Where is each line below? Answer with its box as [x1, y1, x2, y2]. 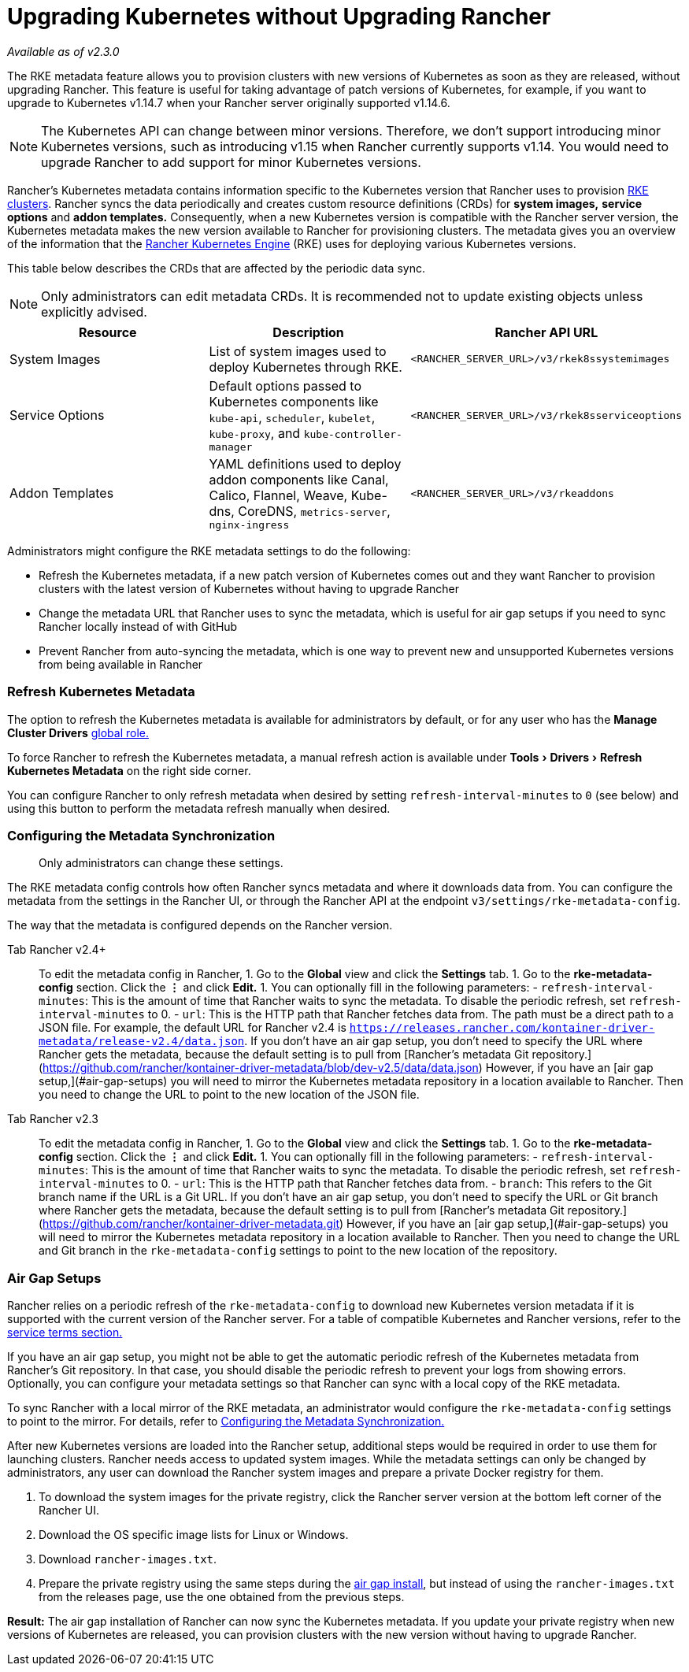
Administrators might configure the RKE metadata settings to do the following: [7, 543, 411, 558]
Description [272, 324, 344, 340]
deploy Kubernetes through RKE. [209, 358, 402, 375]
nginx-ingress [209, 518, 290, 531]
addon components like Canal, [209, 471, 389, 488]
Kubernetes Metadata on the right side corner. [7, 763, 251, 777]
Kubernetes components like [209, 393, 379, 410]
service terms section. [7, 1325, 123, 1339]
